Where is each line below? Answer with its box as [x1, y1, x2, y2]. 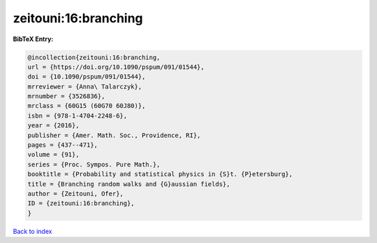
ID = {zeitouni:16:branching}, [27, 199, 135, 207]
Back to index [13, 227, 52, 235]
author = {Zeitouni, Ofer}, [27, 190, 124, 198]
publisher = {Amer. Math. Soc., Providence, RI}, [27, 131, 201, 139]
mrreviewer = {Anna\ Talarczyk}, [27, 82, 142, 91]
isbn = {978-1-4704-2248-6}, [27, 111, 128, 120]
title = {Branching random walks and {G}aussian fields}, [27, 180, 230, 188]
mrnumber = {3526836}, [27, 93, 105, 100]
